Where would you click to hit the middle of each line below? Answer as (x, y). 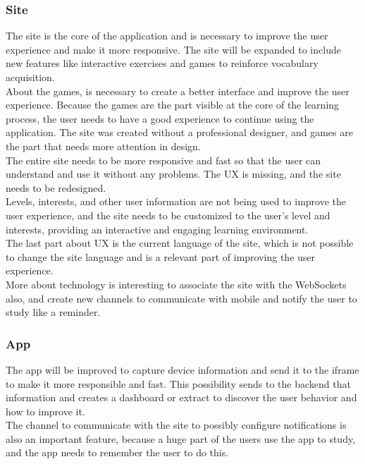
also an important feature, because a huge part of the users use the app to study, (181, 438)
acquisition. (30, 77)
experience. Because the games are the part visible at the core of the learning (173, 105)
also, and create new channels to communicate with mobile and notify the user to (181, 298)
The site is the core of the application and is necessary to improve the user (167, 36)
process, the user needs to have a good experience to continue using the (160, 118)
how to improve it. (45, 411)
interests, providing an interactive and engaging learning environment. (157, 229)
